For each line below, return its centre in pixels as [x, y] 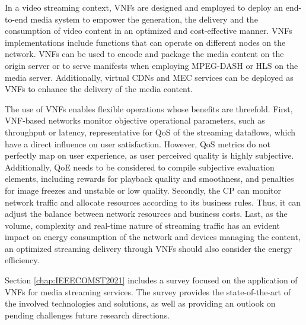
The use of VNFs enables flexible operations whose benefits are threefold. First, [149, 108]
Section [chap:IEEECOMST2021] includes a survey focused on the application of [151, 280]
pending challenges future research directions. [87, 315]
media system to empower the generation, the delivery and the [144, 19]
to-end [16, 19]
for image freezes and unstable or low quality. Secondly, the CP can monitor [143, 190]
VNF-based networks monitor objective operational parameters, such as [135, 120]
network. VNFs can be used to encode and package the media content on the [144, 54]
